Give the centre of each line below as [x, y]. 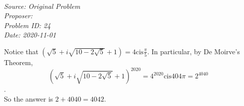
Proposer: [18, 16]
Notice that [21, 51]
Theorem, [19, 62]
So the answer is [29, 98]
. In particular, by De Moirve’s [194, 51]
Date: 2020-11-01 [30, 35]
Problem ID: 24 [27, 25]
